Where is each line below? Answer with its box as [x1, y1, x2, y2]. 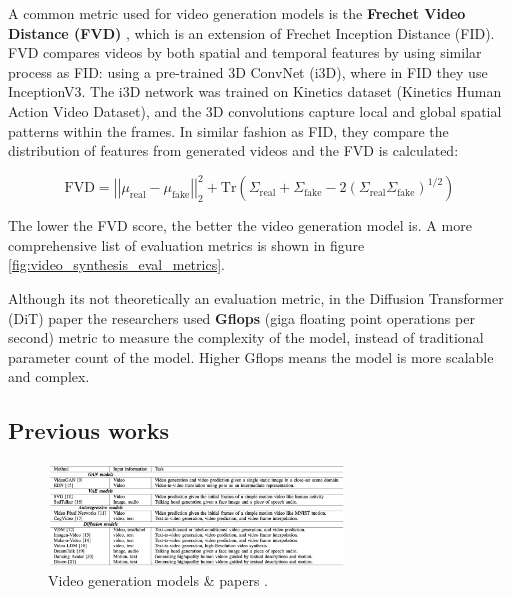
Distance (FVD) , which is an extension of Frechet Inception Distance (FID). [8, 22, 495, 43]
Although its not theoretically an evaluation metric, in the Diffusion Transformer [8, 288, 504, 309]
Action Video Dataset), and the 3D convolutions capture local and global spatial [8, 100, 502, 121]
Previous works [8, 415, 170, 446]
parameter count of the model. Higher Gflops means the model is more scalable [8, 346, 494, 367]
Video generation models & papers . [48, 570, 268, 591]
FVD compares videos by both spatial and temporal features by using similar [8, 42, 482, 63]
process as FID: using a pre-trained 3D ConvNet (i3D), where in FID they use [8, 61, 488, 82]
